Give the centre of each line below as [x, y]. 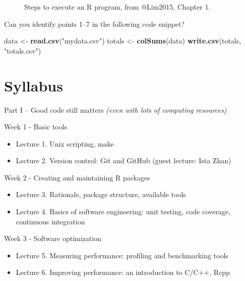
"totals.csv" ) [23, 50]
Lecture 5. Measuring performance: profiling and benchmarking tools [122, 255]
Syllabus [34, 85]
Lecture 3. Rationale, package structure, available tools [101, 194]
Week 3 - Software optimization [53, 238]
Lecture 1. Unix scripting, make [65, 143]
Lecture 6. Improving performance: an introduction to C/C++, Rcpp [123, 272]
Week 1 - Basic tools [36, 127]
